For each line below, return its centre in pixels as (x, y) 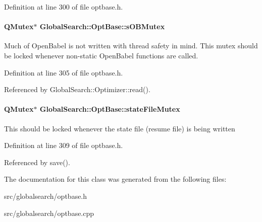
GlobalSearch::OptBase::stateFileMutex (110, 109)
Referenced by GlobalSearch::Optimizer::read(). (77, 89)
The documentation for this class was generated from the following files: (115, 179)
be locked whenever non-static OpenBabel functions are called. (101, 55)
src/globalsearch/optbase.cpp (49, 213)
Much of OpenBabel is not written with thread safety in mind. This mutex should (131, 46)
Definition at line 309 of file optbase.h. (64, 145)
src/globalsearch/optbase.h (46, 196)
